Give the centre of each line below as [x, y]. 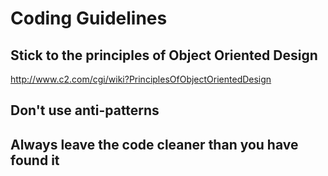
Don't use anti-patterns [85, 110]
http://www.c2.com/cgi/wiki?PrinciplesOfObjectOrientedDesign [141, 79]
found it [35, 160]
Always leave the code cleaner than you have [154, 144]
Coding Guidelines [89, 18]
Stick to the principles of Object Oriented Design [164, 55]
